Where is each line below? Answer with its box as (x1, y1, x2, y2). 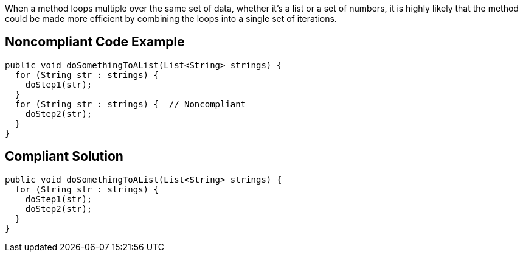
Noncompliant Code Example (5, 34, 185, 50)
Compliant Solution (5, 149, 123, 164)
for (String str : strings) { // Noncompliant (15, 99, 246, 109)
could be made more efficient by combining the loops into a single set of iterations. (5, 13, 337, 24)
